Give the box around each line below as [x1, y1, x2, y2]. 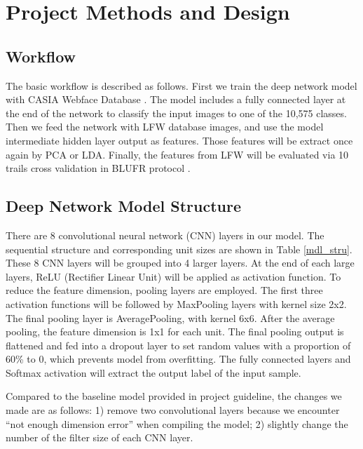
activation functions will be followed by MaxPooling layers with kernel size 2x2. [6, 296, 347, 311]
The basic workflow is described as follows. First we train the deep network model [6, 78, 357, 93]
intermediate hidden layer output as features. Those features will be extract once [6, 133, 353, 147]
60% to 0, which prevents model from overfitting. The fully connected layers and [6, 351, 351, 366]
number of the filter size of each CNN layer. [6, 430, 193, 445]
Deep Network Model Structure [6, 195, 242, 217]
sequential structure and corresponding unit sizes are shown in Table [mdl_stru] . [6, 241, 352, 256]
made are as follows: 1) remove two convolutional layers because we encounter [6, 403, 340, 417]
